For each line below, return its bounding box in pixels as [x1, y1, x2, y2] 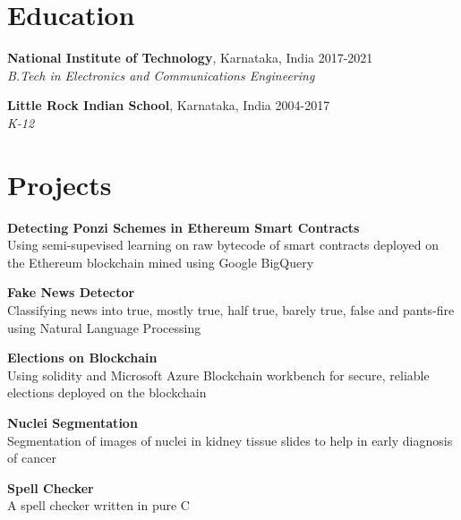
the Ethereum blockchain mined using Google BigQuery [7, 252, 314, 271]
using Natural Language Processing [7, 318, 201, 337]
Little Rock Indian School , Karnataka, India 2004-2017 [7, 96, 330, 115]
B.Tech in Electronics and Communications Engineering [7, 65, 315, 84]
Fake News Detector [7, 283, 135, 302]
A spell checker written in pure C [7, 496, 190, 515]
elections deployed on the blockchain [7, 383, 207, 402]
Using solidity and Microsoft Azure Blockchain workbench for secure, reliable [7, 365, 430, 384]
